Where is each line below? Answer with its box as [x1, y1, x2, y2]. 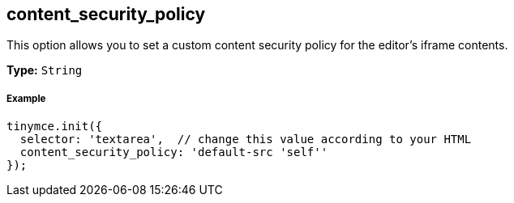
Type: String [6, 63, 83, 78]
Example [6, 92, 46, 104]
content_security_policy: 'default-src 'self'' [19, 146, 328, 159]
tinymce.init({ [6, 120, 103, 133]
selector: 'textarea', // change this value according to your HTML [19, 133, 472, 146]
